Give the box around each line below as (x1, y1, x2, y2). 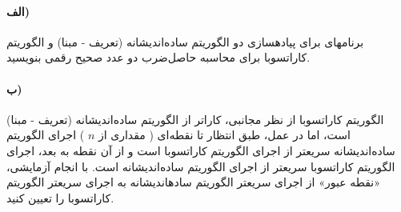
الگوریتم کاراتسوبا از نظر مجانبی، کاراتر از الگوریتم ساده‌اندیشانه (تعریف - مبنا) (6, 110, 384, 127)
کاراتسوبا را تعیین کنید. (6, 189, 114, 206)
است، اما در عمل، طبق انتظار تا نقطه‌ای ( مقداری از (98, 126, 351, 143)
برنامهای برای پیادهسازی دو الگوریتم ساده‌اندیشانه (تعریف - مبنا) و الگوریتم (6, 33, 364, 50)
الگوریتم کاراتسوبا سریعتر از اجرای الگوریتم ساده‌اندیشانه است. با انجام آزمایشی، (6, 158, 395, 174)
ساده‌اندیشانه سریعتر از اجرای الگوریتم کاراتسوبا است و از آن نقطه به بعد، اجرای (6, 142, 395, 158)
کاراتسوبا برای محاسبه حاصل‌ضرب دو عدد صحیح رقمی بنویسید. (6, 49, 311, 66)
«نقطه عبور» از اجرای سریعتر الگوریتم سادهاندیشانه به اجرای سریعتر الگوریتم (6, 174, 380, 190)
